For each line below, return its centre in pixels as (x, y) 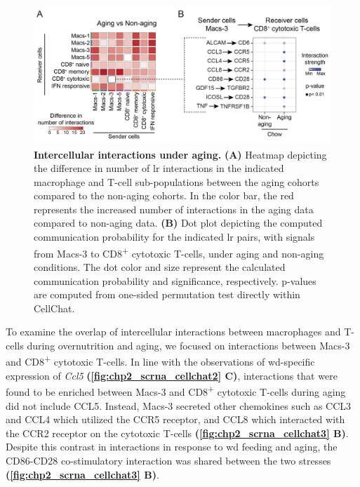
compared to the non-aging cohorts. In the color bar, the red (164, 195)
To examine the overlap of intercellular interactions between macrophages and (173, 332)
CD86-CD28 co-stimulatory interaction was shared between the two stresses (168, 460)
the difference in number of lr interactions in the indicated (159, 168)
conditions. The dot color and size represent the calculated (160, 266)
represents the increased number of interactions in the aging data (174, 209)
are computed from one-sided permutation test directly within (167, 294)
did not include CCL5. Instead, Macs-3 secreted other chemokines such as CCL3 (179, 405)
